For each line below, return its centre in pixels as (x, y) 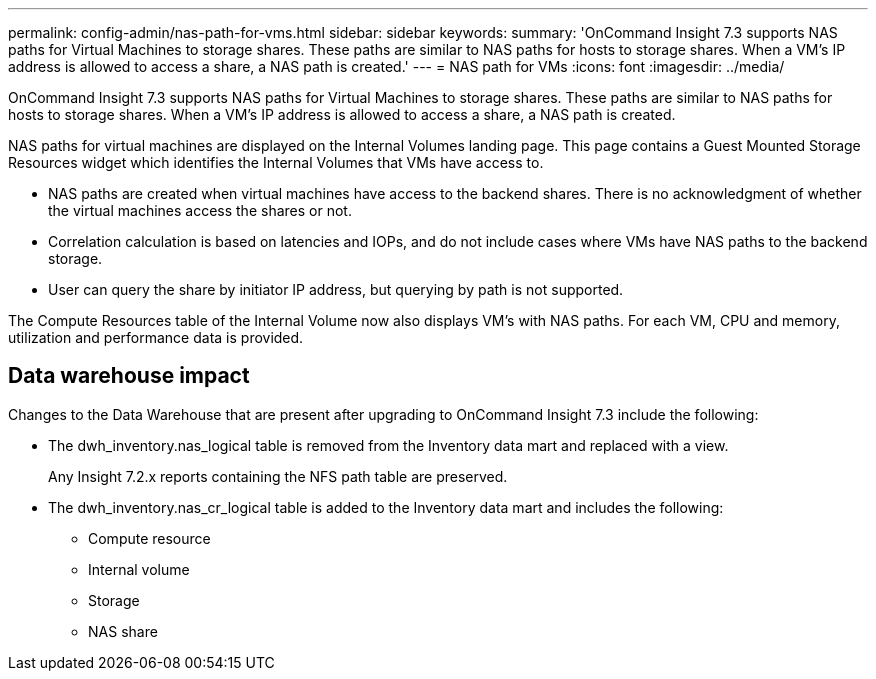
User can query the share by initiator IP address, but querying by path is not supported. (336, 289)
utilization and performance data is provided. (156, 337)
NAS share (123, 631)
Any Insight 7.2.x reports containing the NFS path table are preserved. (278, 476)
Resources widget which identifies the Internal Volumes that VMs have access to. (276, 162)
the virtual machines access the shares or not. (200, 210)
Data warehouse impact (129, 376)
